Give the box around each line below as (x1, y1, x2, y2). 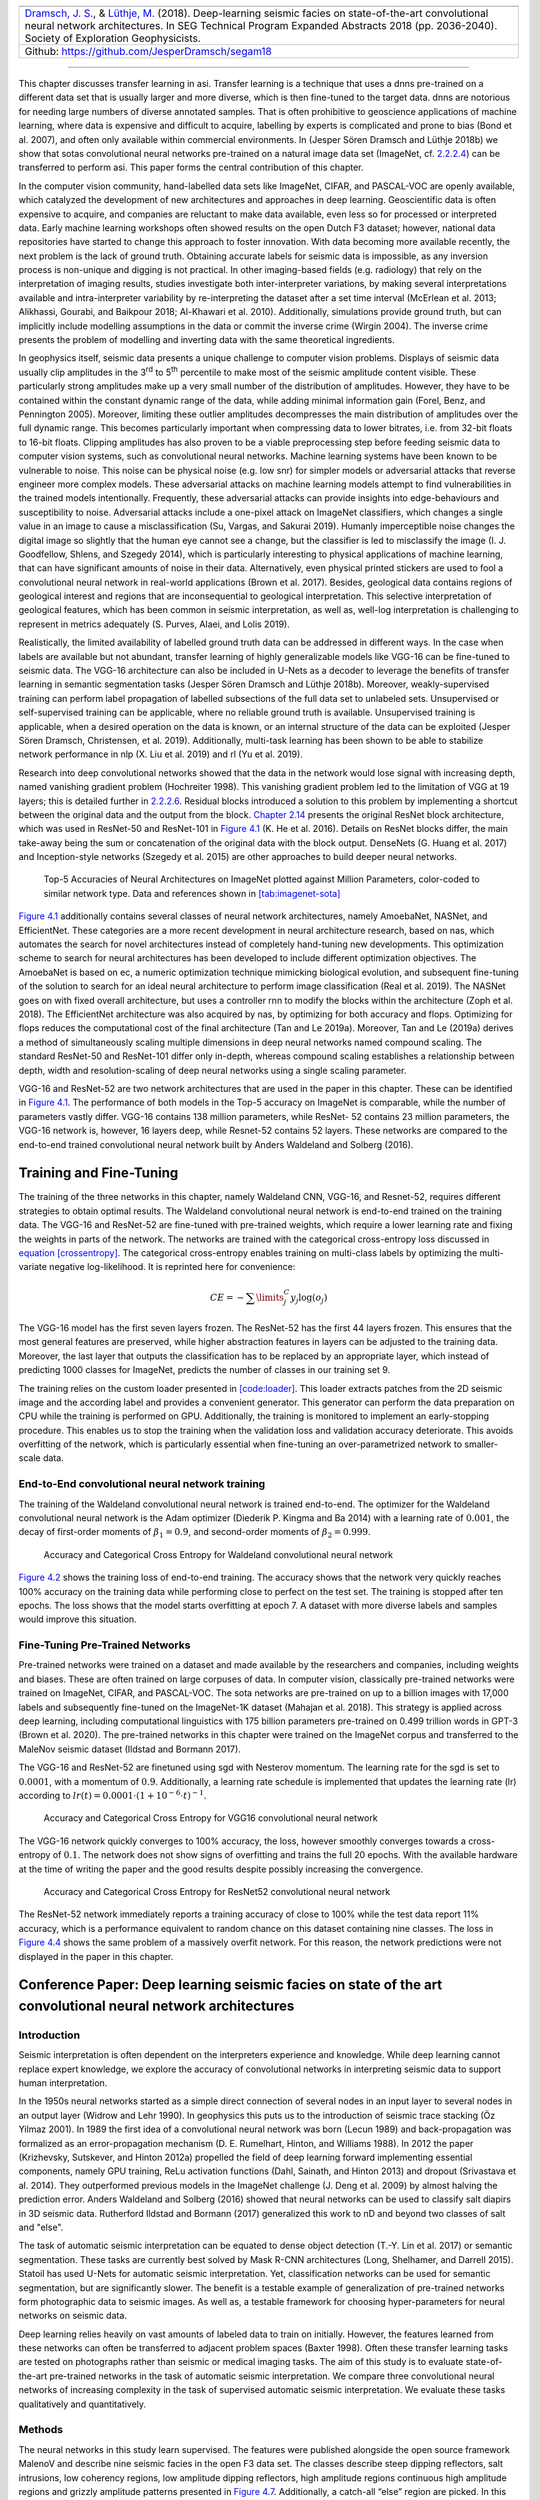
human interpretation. (18, 2077, 108, 2089)
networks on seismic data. (18, 2310, 127, 2322)
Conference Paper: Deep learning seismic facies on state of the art (18, 1976, 443, 1994)
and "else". (18, 2221, 64, 2233)
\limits (255, 1291, 284, 1303)
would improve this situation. (18, 1613, 137, 1625)
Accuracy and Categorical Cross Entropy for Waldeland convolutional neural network (43, 1548, 394, 1560)
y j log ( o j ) (290, 1291, 328, 1305)
